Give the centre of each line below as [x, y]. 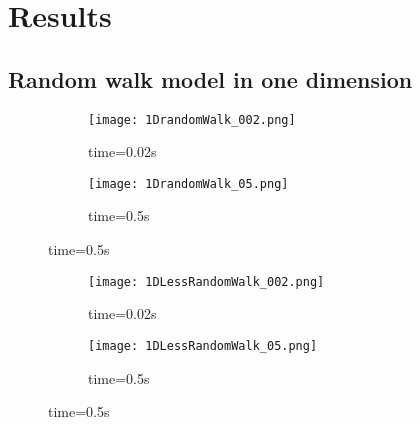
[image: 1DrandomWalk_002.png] [192, 119]
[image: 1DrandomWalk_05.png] [188, 183]
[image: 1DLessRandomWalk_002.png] [206, 281]
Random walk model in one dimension [210, 78]
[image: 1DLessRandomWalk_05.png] [203, 345]
